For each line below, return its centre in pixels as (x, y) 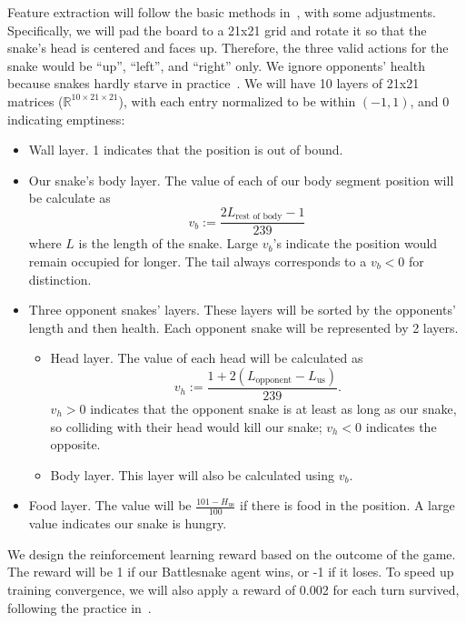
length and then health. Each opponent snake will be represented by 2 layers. (243, 327)
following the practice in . (79, 607)
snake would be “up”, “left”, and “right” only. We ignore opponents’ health (216, 65)
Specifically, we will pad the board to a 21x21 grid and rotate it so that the (217, 30)
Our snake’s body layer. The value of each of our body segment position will (241, 180)
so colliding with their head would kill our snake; (186, 426)
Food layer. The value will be (110, 505)
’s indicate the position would (355, 243)
